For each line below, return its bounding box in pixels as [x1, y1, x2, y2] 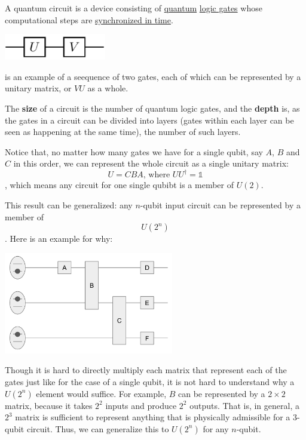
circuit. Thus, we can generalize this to [26, 422, 169, 435]
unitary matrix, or [5, 82, 72, 94]
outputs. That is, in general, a [189, 399, 299, 411]
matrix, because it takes [5, 399, 93, 411]
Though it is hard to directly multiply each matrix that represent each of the [5, 364, 287, 376]
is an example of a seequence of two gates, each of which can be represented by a [5, 70, 301, 82]
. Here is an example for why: [5, 232, 113, 245]
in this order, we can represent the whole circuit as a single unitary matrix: [13, 157, 289, 170]
